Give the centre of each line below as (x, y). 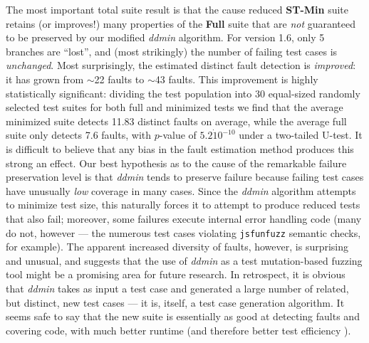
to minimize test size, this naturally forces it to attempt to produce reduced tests (183, 205)
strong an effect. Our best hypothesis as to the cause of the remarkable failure (176, 163)
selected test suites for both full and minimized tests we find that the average (175, 107)
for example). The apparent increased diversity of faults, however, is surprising (177, 247)
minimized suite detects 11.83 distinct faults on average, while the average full (176, 121)
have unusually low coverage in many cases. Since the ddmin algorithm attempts (181, 190)
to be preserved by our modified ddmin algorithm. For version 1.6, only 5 (165, 37)
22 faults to (119, 79)
